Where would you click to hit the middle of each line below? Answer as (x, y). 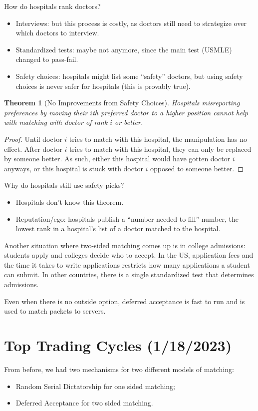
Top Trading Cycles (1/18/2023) (118, 345)
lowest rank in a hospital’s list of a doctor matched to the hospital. (118, 228)
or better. (129, 122)
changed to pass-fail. (47, 59)
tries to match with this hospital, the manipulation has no (158, 139)
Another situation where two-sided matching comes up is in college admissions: (125, 245)
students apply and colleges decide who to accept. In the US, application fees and (129, 255)
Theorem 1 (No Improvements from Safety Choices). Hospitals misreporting (122, 103)
